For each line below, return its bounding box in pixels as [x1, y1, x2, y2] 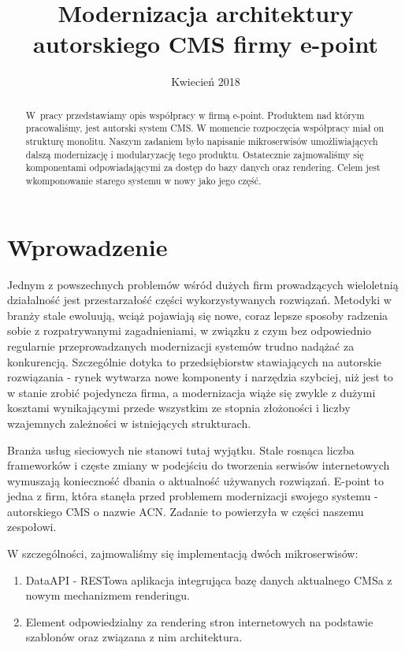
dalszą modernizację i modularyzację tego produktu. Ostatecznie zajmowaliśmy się [25, 147, 364, 161]
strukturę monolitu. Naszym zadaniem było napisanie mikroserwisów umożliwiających [25, 135, 378, 148]
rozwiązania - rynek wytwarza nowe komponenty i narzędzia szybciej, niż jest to [7, 369, 393, 385]
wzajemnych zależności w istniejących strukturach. [7, 414, 251, 431]
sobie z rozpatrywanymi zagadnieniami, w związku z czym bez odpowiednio [7, 322, 372, 339]
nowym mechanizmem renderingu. [25, 587, 190, 604]
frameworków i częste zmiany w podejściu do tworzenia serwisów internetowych [7, 457, 390, 474]
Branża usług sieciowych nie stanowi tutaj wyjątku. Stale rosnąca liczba [7, 441, 355, 458]
